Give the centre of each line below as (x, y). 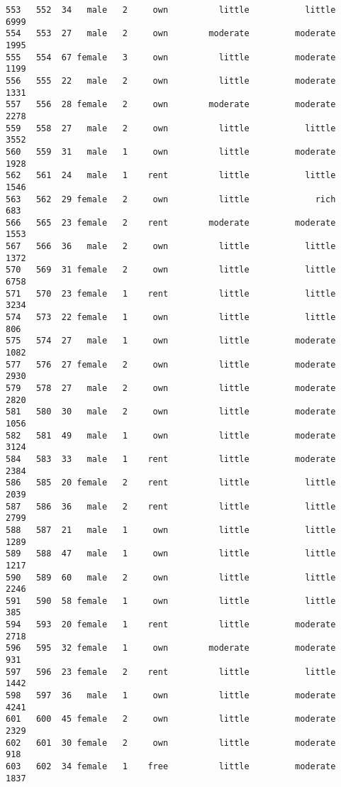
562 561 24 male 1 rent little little (171, 176)
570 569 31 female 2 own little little (171, 270)
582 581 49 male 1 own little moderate (171, 435)
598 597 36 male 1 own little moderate (171, 696)
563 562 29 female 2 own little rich (171, 199)
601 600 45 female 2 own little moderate (171, 719)
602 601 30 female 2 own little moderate (171, 743)
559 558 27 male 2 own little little (171, 128)
